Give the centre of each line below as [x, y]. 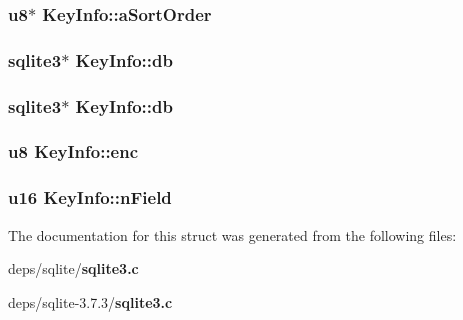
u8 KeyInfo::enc [73, 151]
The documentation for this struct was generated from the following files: [232, 234]
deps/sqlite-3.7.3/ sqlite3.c [90, 301]
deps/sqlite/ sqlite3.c [73, 268]
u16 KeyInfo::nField [90, 197]
